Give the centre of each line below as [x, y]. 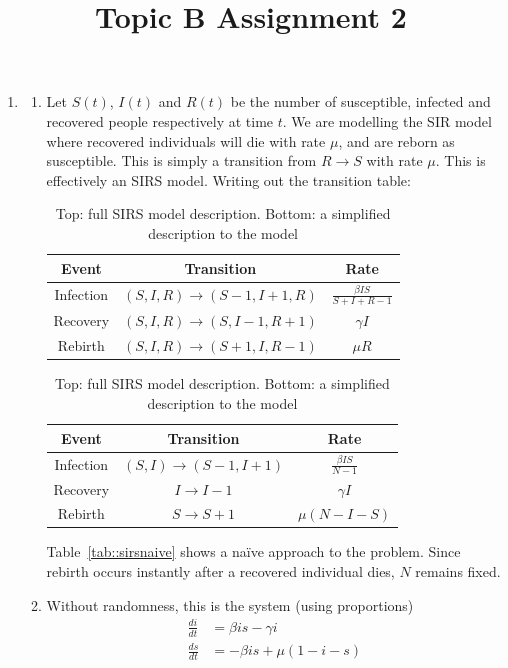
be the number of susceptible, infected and [360, 101]
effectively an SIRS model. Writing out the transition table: [228, 179]
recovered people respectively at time [160, 120]
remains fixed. [458, 571]
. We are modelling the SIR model [387, 120]
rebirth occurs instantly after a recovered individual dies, [220, 571]
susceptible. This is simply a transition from [181, 160]
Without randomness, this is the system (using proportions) [230, 604]
